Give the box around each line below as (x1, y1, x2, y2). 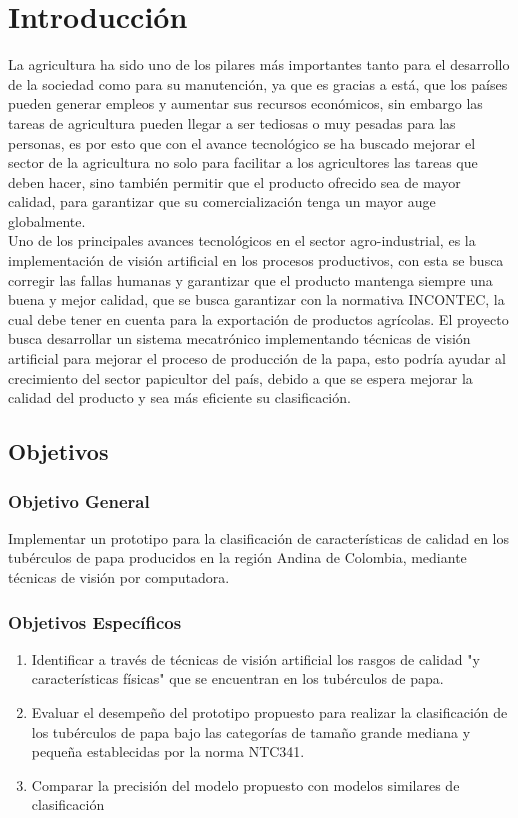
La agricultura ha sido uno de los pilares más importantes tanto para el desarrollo (8, 54, 510, 75)
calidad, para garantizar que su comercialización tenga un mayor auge (8, 191, 436, 212)
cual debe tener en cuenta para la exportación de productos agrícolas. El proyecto (8, 308, 509, 329)
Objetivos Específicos (8, 609, 182, 634)
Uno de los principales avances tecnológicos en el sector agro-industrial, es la (8, 230, 476, 251)
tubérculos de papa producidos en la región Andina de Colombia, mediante (8, 547, 467, 568)
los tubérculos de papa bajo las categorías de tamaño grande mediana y (31, 721, 471, 742)
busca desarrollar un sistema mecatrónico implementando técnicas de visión (8, 328, 471, 349)
